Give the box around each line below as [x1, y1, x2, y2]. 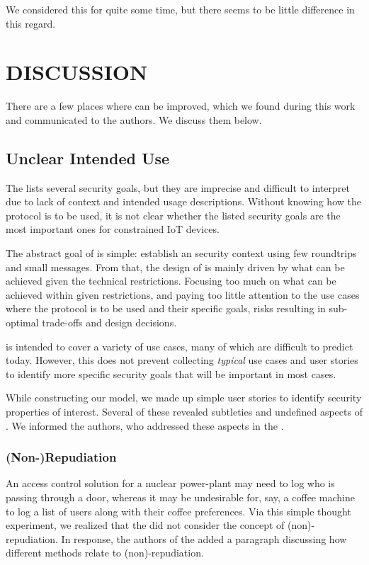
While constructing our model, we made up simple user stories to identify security [6, 390, 362, 405]
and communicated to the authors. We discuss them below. [6, 112, 262, 127]
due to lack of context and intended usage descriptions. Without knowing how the [6, 194, 361, 209]
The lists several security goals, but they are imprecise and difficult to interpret [6, 180, 350, 195]
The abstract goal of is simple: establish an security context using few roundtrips [6, 246, 357, 261]
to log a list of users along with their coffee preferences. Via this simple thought [6, 503, 351, 518]
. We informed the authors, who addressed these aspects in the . [6, 418, 284, 433]
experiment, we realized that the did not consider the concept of [6, 518, 285, 532]
